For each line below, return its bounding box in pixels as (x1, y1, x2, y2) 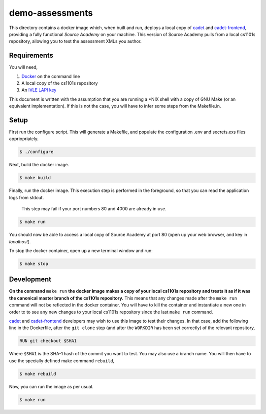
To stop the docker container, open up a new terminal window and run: (9, 247, 153, 254)
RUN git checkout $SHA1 (19, 338, 77, 344)
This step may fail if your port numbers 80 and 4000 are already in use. (21, 206, 166, 212)
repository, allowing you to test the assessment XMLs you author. (9, 38, 142, 44)
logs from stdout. (9, 194, 44, 200)
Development (9, 275, 52, 284)
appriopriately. (9, 136, 39, 142)
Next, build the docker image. (9, 162, 69, 168)
